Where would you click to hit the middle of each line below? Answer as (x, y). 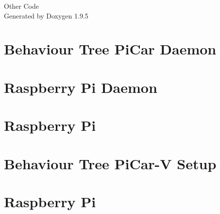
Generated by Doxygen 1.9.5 (46, 15)
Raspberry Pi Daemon (81, 87)
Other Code (21, 6)
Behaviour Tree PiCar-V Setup (110, 163)
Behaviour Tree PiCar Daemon (110, 49)
